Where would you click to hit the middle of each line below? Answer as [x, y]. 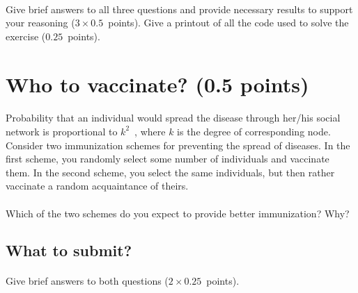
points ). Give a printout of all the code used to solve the [228, 23]
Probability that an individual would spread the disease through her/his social [173, 118]
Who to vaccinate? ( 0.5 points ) [157, 84]
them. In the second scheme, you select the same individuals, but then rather [170, 172]
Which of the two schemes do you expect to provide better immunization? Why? [178, 213]
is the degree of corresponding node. [254, 131]
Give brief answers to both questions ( [87, 281]
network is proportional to [62, 131]
